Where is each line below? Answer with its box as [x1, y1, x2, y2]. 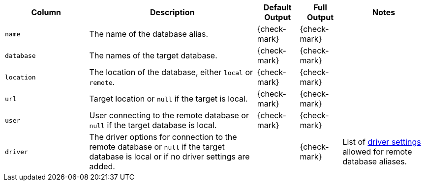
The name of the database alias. [89, 29, 209, 39]
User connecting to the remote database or [89, 110, 249, 120]
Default [263, 2, 292, 12]
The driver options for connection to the [89, 132, 237, 142]
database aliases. [342, 157, 407, 166]
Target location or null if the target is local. [89, 94, 248, 104]
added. [89, 161, 115, 171]
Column [31, 7, 61, 17]
